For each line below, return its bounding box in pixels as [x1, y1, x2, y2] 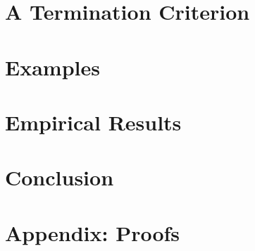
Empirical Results [5, 107, 182, 136]
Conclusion [5, 163, 114, 192]
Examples [5, 52, 100, 81]
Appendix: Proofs [5, 218, 180, 247]
